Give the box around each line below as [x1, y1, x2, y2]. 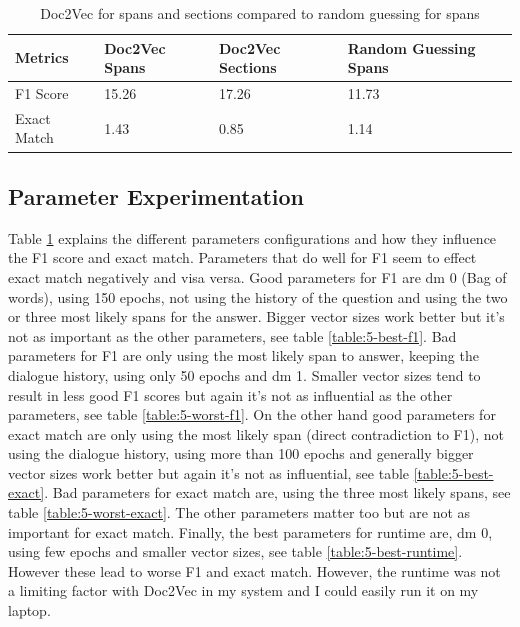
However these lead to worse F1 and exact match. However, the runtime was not [8, 560, 501, 581]
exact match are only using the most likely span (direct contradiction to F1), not [8, 423, 504, 444]
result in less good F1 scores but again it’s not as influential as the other [8, 384, 453, 405]
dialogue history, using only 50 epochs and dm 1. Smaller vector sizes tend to [8, 364, 481, 385]
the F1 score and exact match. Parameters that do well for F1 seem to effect [8, 247, 477, 268]
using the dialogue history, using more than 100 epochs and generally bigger [8, 443, 474, 464]
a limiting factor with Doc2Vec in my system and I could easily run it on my [8, 580, 479, 601]
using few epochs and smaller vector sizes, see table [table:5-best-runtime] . [8, 541, 463, 562]
